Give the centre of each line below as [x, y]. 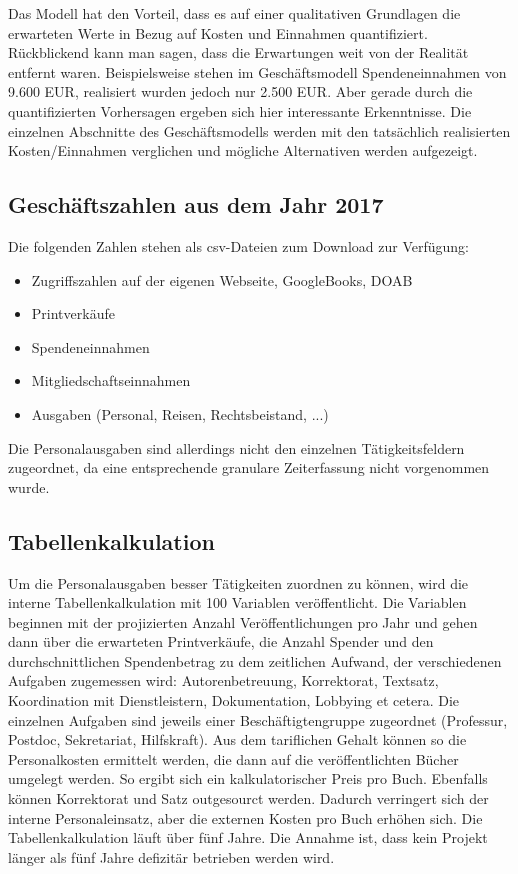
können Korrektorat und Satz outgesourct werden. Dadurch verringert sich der [248, 798]
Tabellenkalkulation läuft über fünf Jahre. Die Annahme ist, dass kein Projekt [248, 837]
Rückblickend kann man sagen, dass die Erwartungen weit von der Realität [238, 52]
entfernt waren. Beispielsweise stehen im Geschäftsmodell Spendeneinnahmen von [257, 71]
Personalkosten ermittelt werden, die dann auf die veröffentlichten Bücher [233, 758]
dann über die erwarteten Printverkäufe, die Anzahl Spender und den [221, 641]
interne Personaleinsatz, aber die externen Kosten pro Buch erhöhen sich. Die [245, 817]
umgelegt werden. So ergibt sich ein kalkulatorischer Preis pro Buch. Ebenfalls [248, 778]
